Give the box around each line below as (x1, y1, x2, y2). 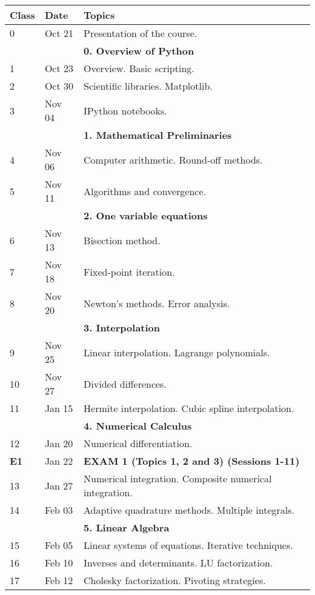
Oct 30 (44, 79, 73, 93)
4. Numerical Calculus (84, 419, 192, 433)
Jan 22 (44, 454, 73, 468)
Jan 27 (44, 478, 73, 493)
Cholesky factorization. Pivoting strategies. (84, 573, 266, 587)
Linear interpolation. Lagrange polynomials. (84, 345, 270, 359)
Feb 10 (44, 556, 73, 570)
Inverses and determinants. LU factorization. (84, 556, 273, 570)
